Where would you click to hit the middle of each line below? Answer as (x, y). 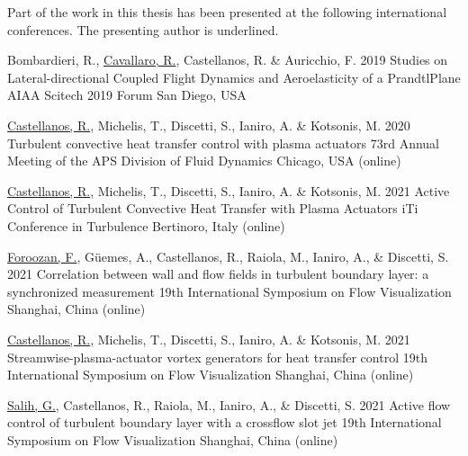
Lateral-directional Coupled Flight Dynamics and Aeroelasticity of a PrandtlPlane (234, 77)
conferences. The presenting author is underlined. (143, 29)
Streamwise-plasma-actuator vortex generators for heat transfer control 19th (217, 357)
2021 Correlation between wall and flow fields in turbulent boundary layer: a (218, 274)
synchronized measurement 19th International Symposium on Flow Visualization (229, 291)
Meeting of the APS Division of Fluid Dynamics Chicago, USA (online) (204, 161)
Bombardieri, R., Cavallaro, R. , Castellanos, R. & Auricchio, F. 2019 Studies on (228, 60)
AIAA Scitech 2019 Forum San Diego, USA (127, 95)
